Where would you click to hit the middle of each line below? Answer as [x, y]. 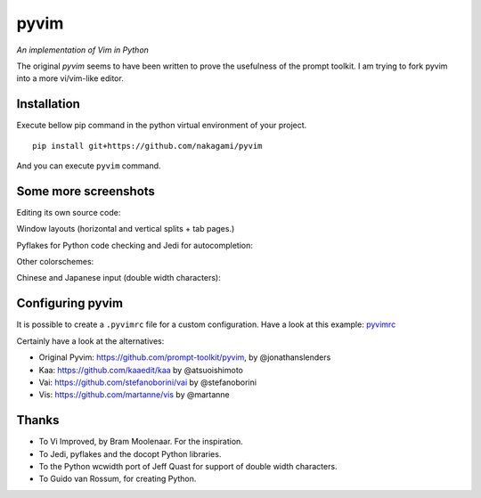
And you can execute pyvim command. [89, 166]
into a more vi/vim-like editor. [70, 78]
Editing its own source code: [69, 212]
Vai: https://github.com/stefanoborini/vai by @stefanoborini [148, 382]
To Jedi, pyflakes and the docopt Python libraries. [130, 453]
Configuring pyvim [70, 303]
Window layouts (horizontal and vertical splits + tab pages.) [126, 229]
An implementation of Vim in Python [82, 50]
